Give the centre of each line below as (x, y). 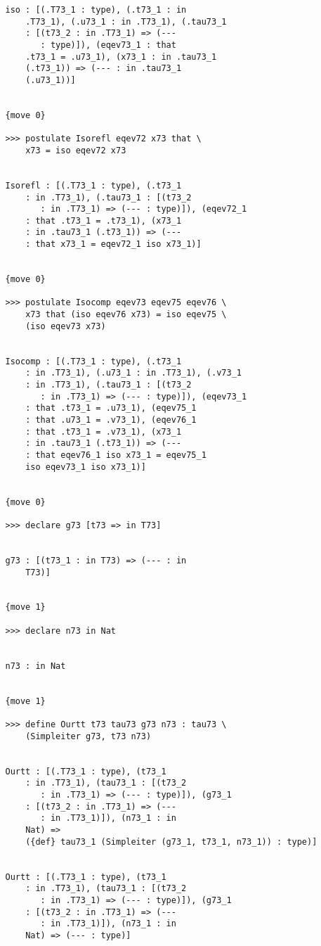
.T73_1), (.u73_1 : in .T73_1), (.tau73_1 (126, 21)
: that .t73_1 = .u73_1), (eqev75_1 (111, 408)
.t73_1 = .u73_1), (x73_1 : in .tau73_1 (121, 57)
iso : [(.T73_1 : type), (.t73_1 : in (96, 10)
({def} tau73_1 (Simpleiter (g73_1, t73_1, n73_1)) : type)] (171, 842)
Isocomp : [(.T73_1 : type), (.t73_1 (93, 361)
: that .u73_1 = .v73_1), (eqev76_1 (111, 420)
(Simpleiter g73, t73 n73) (89, 736)
